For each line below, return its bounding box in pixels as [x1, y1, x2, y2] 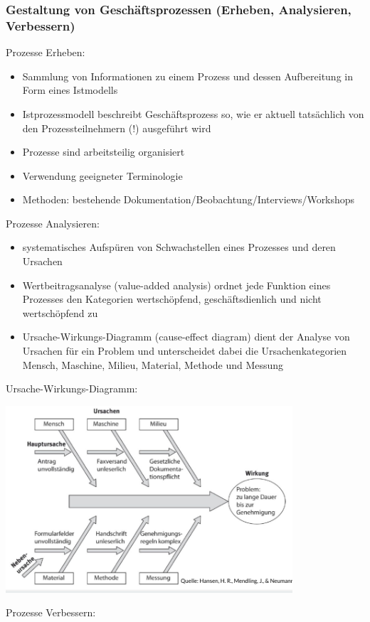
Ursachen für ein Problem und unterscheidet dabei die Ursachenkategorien [22, 343, 347, 358]
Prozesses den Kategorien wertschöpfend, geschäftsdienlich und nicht [22, 291, 322, 306]
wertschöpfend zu [22, 305, 98, 320]
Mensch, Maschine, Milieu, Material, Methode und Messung [22, 357, 284, 372]
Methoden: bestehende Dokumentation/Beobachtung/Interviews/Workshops [22, 192, 355, 207]
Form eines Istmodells [22, 82, 118, 97]
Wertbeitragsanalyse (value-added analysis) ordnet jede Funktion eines [22, 277, 331, 292]
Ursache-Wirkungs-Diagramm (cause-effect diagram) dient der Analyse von [22, 329, 350, 344]
